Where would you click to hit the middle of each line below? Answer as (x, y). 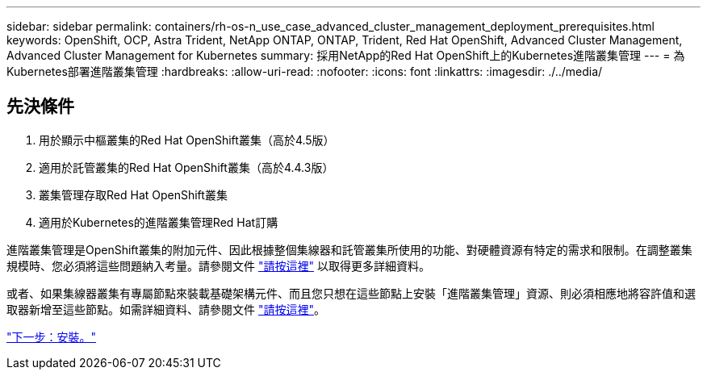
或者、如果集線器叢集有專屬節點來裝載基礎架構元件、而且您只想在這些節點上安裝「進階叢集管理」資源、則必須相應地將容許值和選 (351, 293)
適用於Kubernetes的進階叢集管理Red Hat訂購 (159, 222)
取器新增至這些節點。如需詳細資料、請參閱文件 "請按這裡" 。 (166, 309)
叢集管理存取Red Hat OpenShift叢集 (133, 194)
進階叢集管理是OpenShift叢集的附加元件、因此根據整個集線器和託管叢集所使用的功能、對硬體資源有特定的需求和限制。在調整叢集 (349, 249)
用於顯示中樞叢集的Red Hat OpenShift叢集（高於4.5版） (187, 140)
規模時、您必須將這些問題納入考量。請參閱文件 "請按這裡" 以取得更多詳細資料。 (218, 265)
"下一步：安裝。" (52, 336)
